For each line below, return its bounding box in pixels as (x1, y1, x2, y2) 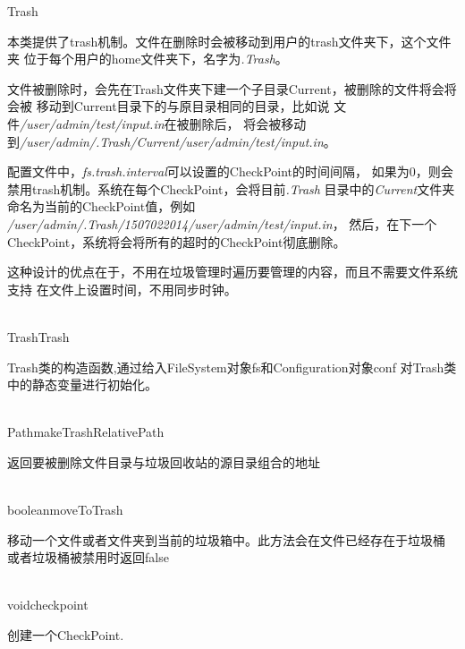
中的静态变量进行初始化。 (7, 375, 157, 394)
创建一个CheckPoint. (7, 626, 124, 645)
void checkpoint (7, 595, 89, 614)
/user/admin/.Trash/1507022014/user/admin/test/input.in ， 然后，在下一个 (7, 214, 437, 233)
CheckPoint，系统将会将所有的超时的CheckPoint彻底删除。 (7, 232, 346, 251)
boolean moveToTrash (7, 500, 123, 519)
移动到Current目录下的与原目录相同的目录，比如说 (36, 97, 330, 115)
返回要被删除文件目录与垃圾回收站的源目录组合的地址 (7, 452, 320, 471)
